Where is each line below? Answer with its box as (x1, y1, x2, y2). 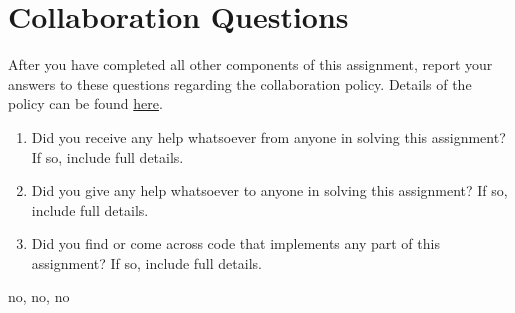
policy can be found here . (8, 93, 163, 114)
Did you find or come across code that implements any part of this (31, 233, 440, 254)
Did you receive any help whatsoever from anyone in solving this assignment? (31, 126, 506, 147)
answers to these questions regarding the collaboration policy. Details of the (8, 73, 472, 94)
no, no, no (8, 286, 70, 307)
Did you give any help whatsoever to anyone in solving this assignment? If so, (31, 180, 508, 201)
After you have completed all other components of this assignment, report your (8, 54, 493, 75)
